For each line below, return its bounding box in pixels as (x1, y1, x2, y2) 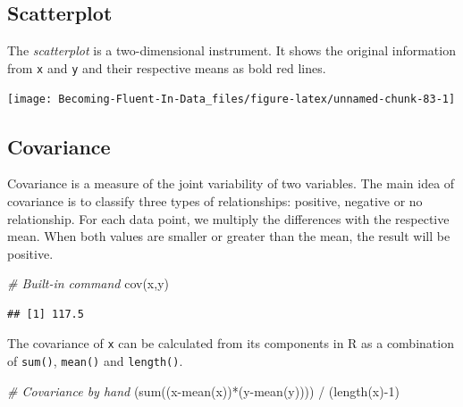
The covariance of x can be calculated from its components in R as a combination (7, 334, 454, 353)
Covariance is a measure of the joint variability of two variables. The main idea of (7, 174, 455, 193)
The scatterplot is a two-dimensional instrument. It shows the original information (7, 41, 456, 60)
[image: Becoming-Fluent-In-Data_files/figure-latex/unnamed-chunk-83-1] (7, 93, 456, 106)
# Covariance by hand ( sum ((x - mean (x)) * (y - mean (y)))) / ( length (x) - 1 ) (7, 381, 400, 400)
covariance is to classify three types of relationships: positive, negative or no (7, 191, 423, 210)
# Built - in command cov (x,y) (7, 274, 169, 293)
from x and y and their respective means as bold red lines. (7, 58, 326, 77)
